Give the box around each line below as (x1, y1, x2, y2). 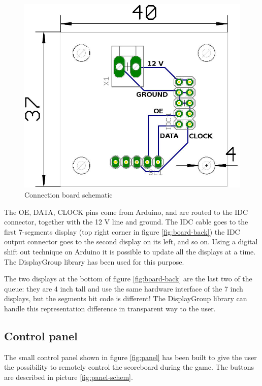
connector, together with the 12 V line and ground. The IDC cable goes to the (4, 216, 248, 227)
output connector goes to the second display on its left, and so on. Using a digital (4, 236, 258, 247)
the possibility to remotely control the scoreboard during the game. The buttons (4, 362, 254, 372)
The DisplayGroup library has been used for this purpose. (4, 256, 184, 267)
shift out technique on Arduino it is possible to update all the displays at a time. (4, 246, 256, 256)
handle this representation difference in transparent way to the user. (4, 303, 216, 313)
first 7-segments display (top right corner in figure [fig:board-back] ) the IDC (4, 226, 240, 237)
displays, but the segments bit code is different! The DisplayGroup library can (4, 293, 247, 304)
